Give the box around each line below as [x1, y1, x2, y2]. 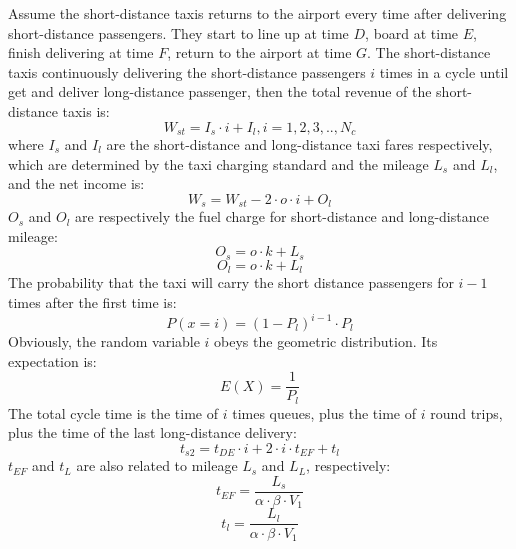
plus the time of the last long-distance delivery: [8, 422, 297, 443]
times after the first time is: [8, 291, 177, 312]
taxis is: [62, 100, 110, 121]
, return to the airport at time [167, 42, 352, 63]
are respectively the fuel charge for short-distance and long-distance [75, 206, 489, 227]
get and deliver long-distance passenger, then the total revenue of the [8, 81, 432, 102]
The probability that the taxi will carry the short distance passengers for [8, 272, 454, 293]
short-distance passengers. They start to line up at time [8, 22, 349, 43]
